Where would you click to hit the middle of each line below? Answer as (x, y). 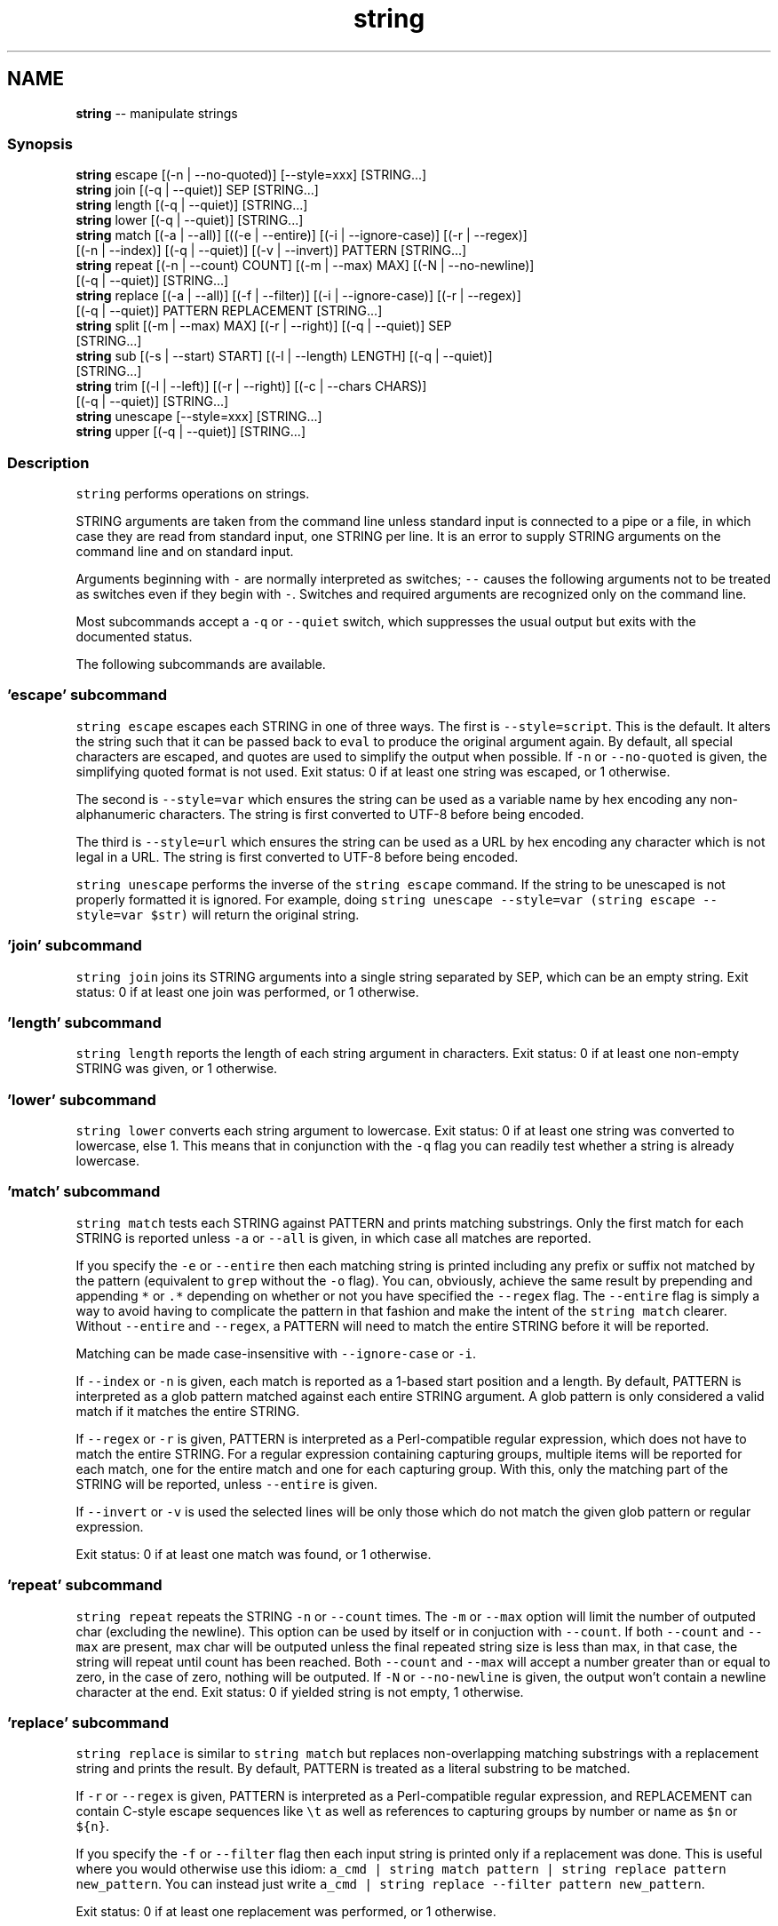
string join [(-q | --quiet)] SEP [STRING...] (197, 190)
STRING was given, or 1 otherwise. (177, 1069)
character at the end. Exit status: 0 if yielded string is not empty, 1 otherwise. (300, 1691)
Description (48, 462)
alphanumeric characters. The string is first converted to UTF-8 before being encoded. (330, 814)
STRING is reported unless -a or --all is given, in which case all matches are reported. (333, 1238)
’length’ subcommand (84, 1022)
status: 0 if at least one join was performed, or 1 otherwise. (247, 991)
